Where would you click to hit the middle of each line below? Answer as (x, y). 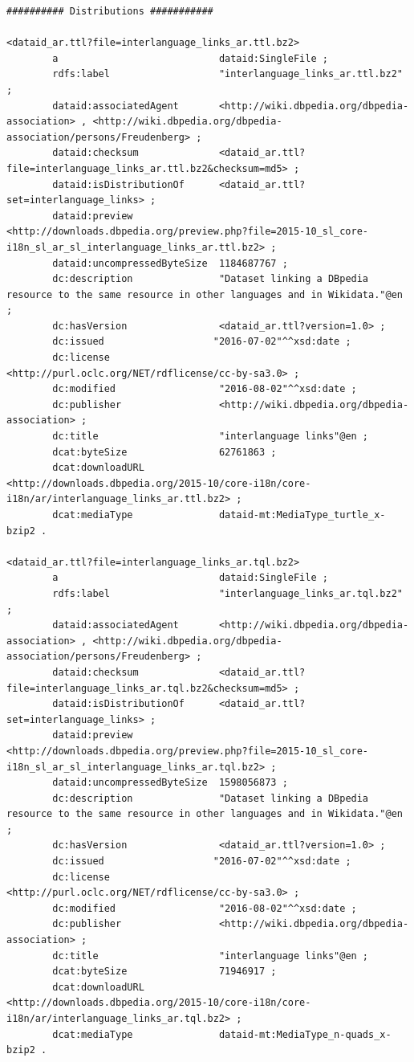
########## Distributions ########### (110, 11)
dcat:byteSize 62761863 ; (164, 452)
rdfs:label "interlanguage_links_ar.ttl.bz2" (227, 74)
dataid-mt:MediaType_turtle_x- (302, 515)
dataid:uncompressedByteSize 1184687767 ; (170, 263)
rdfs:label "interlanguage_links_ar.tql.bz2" (227, 593)
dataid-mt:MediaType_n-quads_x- (305, 1034)
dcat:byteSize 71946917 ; (164, 972)
